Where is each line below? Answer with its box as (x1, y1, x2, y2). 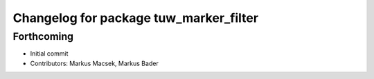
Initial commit (30, 49, 69, 58)
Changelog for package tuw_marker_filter (12, 10, 259, 25)
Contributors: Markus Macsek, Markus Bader (30, 59, 159, 67)
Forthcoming (12, 30, 74, 43)
